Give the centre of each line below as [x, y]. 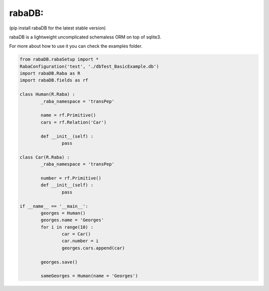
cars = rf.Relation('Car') [73, 122]
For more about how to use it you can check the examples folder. [76, 46]
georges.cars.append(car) [93, 248]
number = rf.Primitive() [71, 178]
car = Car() [76, 234]
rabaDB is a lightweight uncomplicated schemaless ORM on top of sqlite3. [85, 37]
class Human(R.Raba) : [47, 94]
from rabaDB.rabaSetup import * [59, 59]
